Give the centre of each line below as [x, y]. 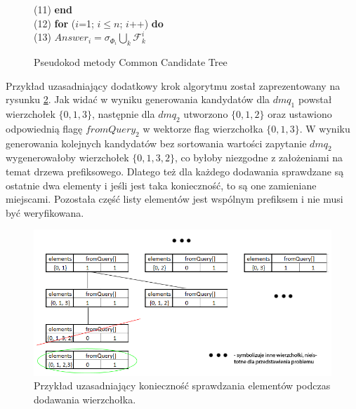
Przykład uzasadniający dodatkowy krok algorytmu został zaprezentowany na [173, 85]
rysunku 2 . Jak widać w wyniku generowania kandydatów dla [138, 99]
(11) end [53, 9]
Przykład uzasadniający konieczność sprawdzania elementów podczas [182, 385]
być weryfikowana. [45, 212]
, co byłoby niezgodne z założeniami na [259, 157]
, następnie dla [123, 113]
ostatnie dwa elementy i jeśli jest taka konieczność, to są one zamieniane [161, 185]
